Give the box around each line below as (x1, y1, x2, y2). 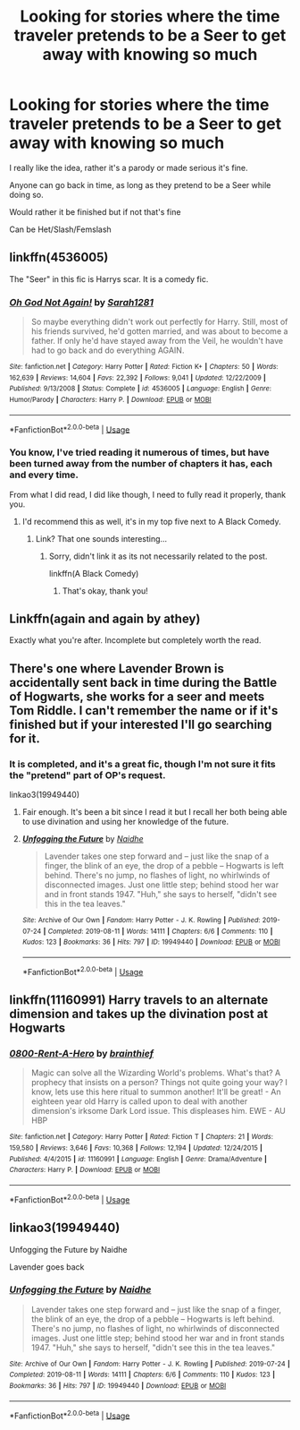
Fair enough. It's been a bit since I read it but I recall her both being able (21, 807, 287, 818)
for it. (9, 731, 40, 746)
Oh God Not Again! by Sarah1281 (9, 295, 154, 308)
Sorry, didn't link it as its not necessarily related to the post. (48, 551, 268, 561)
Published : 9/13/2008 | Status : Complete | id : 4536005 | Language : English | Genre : (9, 384, 272, 393)
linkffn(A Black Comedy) (48, 568, 139, 578)
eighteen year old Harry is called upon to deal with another (30, 1096, 248, 1107)
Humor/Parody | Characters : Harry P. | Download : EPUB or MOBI (9, 396, 212, 405)
